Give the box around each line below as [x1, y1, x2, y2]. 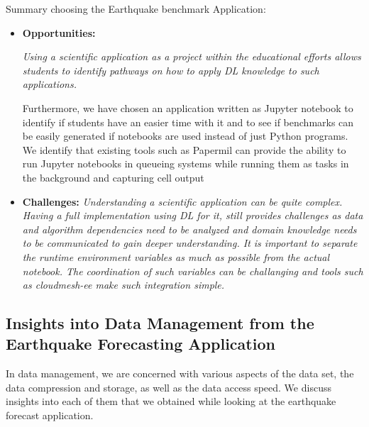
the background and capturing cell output [22, 170, 204, 184]
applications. [22, 77, 77, 91]
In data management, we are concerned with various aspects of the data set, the [6, 366, 354, 381]
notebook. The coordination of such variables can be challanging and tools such [22, 263, 363, 278]
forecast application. [6, 408, 94, 423]
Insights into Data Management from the [6, 312, 314, 334]
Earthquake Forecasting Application [6, 333, 275, 355]
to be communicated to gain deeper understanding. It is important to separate [22, 235, 358, 250]
